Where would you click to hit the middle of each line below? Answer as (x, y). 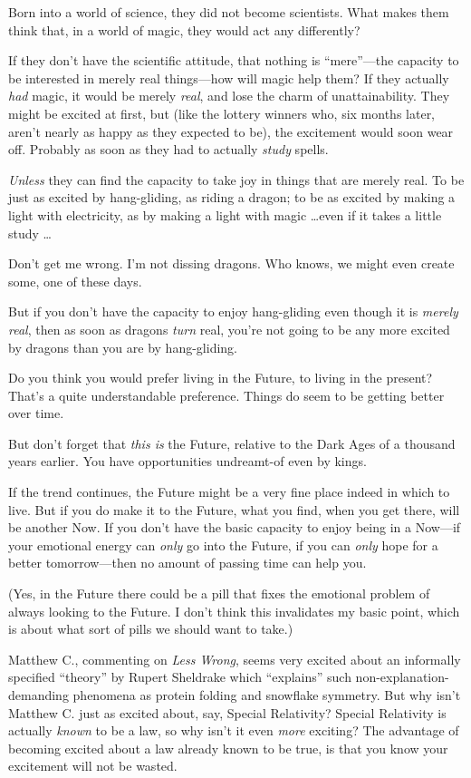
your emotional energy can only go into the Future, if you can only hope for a (223, 545)
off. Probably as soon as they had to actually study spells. (168, 149)
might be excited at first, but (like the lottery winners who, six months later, (222, 113)
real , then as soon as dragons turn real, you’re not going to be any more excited (229, 329)
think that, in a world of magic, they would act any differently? (184, 29)
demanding (38, 695)
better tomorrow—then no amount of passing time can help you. (187, 563)
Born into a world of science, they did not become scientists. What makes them (229, 12)
